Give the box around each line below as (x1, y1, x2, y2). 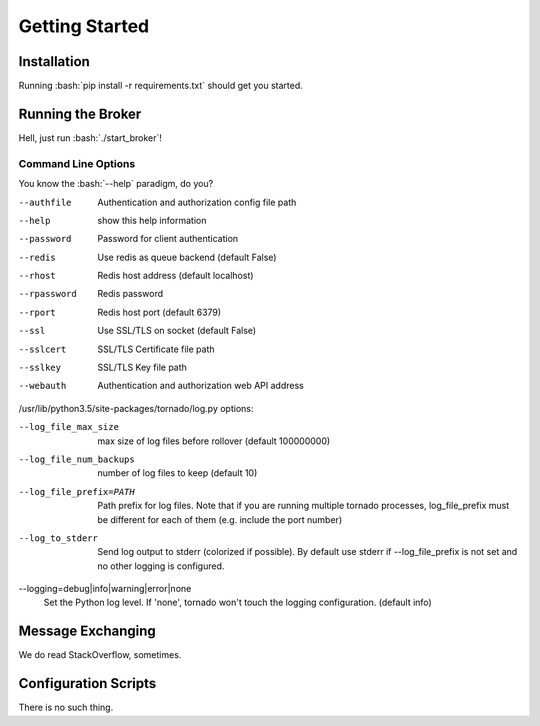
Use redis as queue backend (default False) (97, 251, 277, 263)
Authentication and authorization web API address (97, 380, 304, 392)
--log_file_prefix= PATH (18, 486, 135, 497)
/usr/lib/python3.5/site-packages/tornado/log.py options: (18, 402, 254, 414)
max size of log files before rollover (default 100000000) (97, 435, 331, 447)
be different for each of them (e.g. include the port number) (97, 513, 343, 525)
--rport (18, 306, 57, 318)
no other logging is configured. (97, 560, 225, 572)
